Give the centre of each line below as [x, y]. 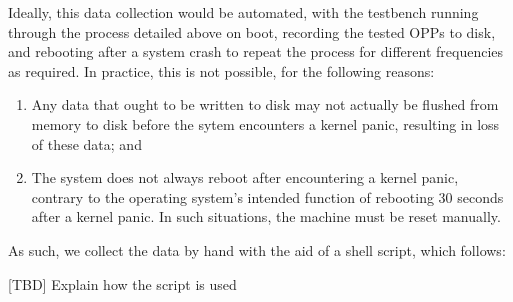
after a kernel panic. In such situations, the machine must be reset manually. [266, 216]
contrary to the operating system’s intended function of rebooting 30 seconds [267, 196]
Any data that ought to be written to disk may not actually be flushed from [265, 104]
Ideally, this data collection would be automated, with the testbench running [243, 12]
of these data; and [86, 143]
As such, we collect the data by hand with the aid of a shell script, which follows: [257, 249]
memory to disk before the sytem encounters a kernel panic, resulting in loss [265, 123]
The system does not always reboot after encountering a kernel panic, [245, 177]
